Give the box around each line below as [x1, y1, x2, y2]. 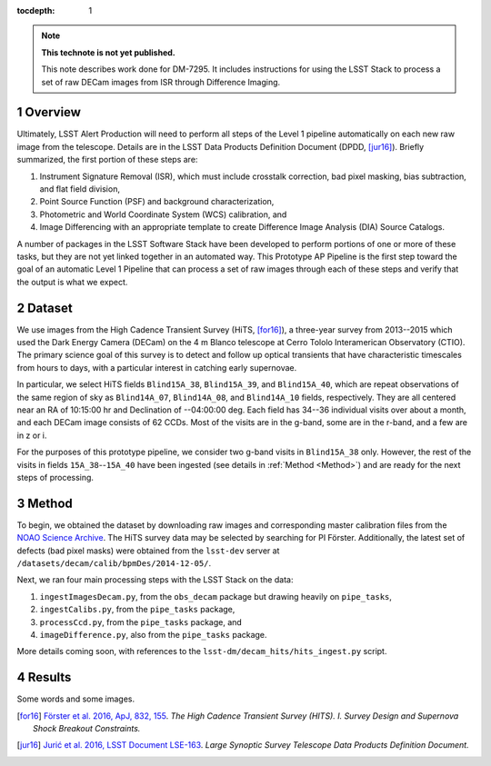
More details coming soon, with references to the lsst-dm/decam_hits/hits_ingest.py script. [16, 646, 387, 657]
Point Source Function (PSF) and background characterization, [39, 196, 275, 207]
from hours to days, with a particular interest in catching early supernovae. [16, 362, 297, 373]
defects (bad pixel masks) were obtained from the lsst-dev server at [16, 545, 280, 556]
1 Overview [16, 104, 82, 120]
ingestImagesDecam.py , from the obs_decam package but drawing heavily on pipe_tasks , [39, 591, 393, 602]
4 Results [16, 670, 72, 685]
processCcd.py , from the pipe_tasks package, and [39, 616, 243, 627]
